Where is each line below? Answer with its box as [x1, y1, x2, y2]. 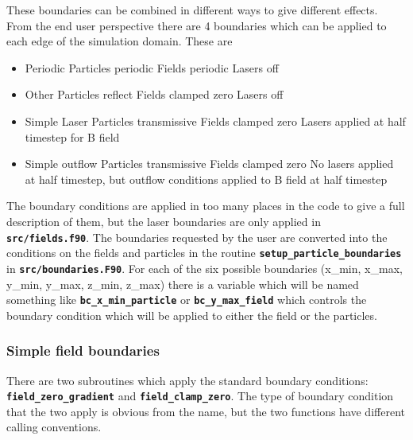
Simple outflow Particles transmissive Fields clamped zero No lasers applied [25, 155, 394, 172]
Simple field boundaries [6, 341, 160, 360]
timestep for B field [25, 128, 120, 145]
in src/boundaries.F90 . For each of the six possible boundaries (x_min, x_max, [6, 259, 403, 276]
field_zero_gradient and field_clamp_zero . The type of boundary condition [6, 387, 394, 404]
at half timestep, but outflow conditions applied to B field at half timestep [25, 170, 388, 187]
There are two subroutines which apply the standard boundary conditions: [6, 372, 369, 388]
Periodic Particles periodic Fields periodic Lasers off [25, 59, 279, 76]
